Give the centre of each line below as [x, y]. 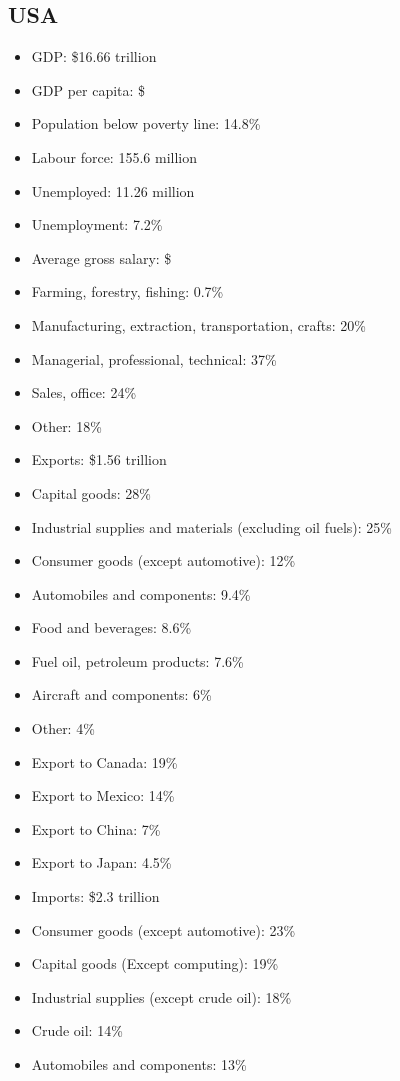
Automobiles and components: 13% [139, 1064]
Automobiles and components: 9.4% [141, 593]
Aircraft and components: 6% [121, 694]
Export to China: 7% [96, 828]
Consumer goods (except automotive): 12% [163, 560]
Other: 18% [66, 425]
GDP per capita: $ [88, 89]
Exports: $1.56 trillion [99, 459]
